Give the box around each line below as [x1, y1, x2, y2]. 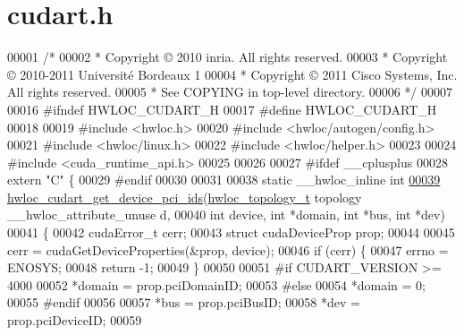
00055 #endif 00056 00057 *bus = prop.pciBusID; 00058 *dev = [7, 293, 360, 312]
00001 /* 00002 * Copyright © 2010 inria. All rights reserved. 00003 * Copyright [7, 47, 448, 66]
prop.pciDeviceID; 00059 [7, 311, 142, 330]
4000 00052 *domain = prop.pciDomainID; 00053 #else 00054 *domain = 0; [7, 275, 426, 294]
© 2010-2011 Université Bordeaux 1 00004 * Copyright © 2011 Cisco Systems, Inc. [7, 64, 458, 83]
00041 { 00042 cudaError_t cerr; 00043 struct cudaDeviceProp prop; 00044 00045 [7, 223, 455, 242]
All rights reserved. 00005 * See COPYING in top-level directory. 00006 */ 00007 [7, 82, 453, 101]
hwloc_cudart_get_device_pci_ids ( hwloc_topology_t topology [7, 187, 362, 206]
